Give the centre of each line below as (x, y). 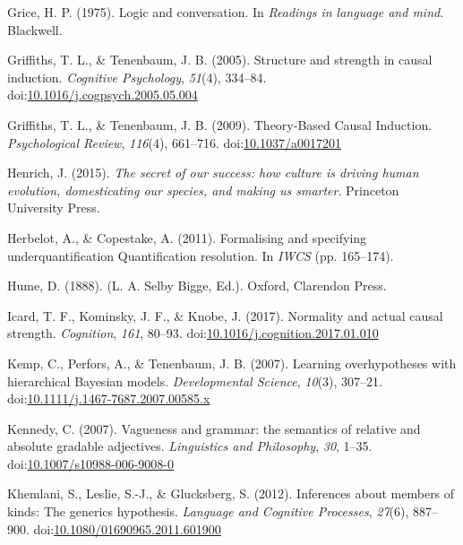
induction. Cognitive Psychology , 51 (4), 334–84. (137, 77)
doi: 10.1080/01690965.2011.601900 (127, 528)
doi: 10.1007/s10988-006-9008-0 (90, 463)
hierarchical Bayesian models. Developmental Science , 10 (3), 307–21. (195, 381)
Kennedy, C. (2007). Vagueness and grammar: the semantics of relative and (214, 428)
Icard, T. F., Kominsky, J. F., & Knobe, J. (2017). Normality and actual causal (225, 315)
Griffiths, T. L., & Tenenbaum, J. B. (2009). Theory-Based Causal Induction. (220, 124)
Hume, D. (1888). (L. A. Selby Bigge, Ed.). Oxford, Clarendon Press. (197, 285)
